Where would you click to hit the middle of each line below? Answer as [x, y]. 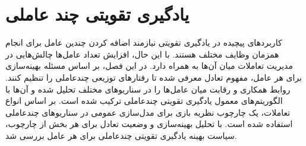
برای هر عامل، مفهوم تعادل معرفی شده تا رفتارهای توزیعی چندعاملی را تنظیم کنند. [154, 77]
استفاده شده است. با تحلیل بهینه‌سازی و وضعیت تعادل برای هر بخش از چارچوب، [149, 124]
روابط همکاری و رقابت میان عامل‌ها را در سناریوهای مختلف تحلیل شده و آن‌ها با [148, 89]
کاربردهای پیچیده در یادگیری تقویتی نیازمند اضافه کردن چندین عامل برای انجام [144, 42]
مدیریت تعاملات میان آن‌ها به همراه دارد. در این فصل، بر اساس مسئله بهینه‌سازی [149, 66]
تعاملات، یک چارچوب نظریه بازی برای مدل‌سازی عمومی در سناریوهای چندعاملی [148, 112]
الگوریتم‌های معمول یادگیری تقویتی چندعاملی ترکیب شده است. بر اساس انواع [144, 101]
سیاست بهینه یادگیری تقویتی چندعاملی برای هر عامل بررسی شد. [121, 135]
